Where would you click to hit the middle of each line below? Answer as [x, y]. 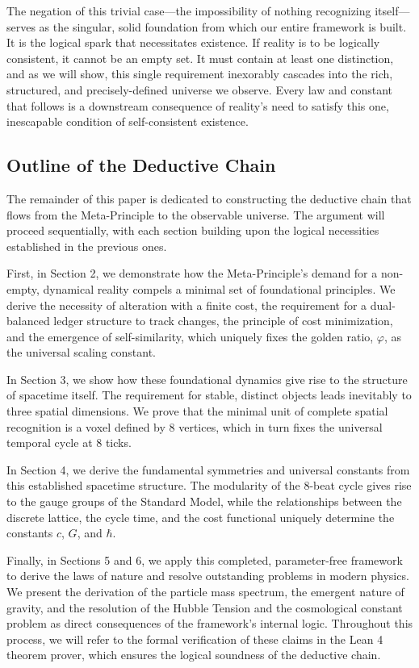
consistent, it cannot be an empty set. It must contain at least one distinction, [200, 58]
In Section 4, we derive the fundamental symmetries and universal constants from [208, 469]
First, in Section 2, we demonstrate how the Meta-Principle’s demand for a [192, 273]
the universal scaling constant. [81, 352]
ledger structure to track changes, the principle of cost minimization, [223, 321]
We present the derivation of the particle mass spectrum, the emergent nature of [205, 592]
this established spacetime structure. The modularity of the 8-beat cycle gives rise [209, 485]
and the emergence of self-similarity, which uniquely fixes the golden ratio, [190, 336]
